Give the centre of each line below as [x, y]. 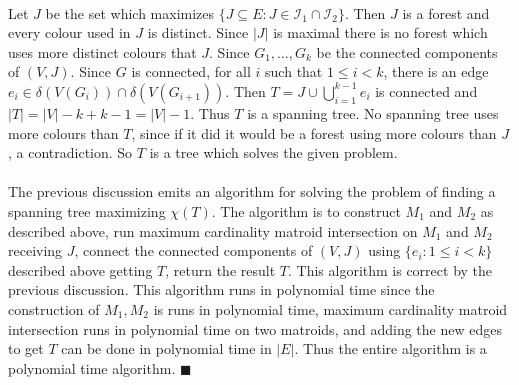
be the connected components [407, 51]
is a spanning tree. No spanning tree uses [373, 112]
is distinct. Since [198, 32]
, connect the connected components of [193, 250]
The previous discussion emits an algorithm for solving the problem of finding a [252, 191]
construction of [54, 308]
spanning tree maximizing [87, 210]
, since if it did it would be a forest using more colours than [314, 132]
